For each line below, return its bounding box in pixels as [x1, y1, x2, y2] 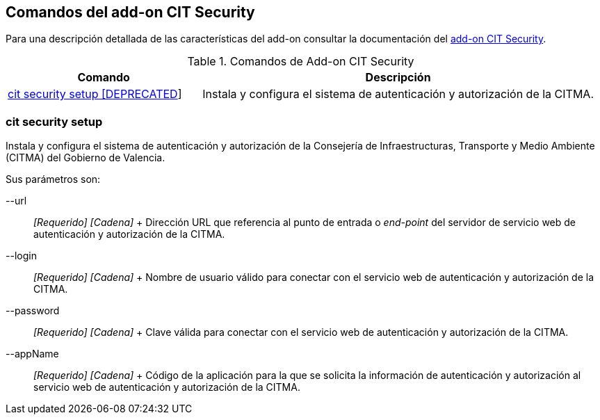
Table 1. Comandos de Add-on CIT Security [187, 54, 414, 69]
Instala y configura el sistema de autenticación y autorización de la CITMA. [202, 87, 594, 102]
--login [6, 250, 37, 262]
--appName [6, 348, 59, 360]
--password [6, 305, 60, 317]
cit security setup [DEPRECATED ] [8, 87, 182, 102]
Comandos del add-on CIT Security [6, 3, 255, 21]
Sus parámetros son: [6, 173, 101, 186]
